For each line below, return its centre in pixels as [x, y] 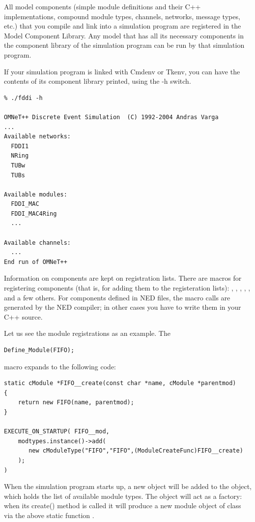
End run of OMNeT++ [36, 262]
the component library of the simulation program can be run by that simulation [124, 45]
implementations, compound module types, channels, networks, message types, [122, 16]
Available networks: [38, 137]
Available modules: [36, 194]
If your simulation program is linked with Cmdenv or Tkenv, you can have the [122, 71]
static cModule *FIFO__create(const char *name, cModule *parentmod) [120, 383]
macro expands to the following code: [60, 366]
